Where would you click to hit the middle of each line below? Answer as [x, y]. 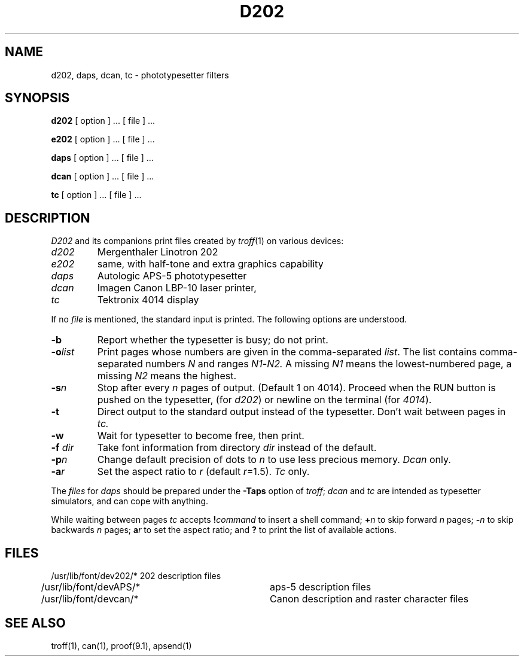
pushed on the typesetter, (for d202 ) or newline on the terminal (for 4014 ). [264, 400]
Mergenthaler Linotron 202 [158, 252]
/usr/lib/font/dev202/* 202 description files [136, 576]
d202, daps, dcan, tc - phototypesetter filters [140, 75]
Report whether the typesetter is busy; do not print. [213, 340]
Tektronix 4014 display [148, 300]
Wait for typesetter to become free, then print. [201, 436]
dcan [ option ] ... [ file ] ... [103, 176]
